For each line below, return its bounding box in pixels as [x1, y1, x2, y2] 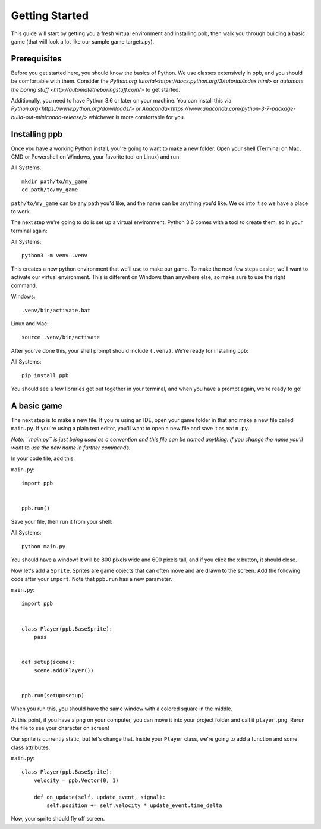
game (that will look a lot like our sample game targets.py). [11, 38, 155, 45]
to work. [11, 208, 32, 215]
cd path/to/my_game [21, 187, 78, 193]
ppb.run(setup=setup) [21, 692, 84, 698]
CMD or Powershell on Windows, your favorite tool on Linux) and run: [11, 153, 181, 160]
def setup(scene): [21, 659, 75, 666]
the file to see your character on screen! [11, 724, 109, 731]
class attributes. [11, 744, 51, 751]
